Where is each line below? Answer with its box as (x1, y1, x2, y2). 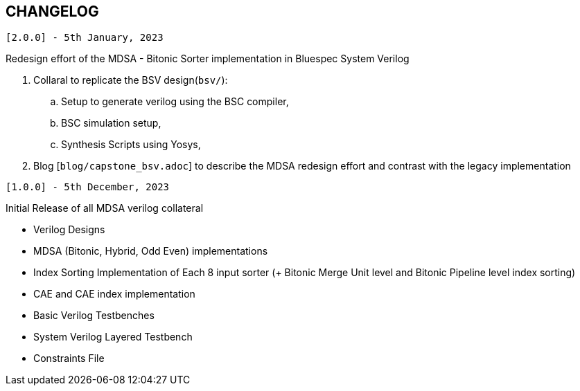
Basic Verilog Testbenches (33, 309, 155, 322)
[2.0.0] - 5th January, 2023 (6, 32, 164, 44)
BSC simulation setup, (61, 117, 161, 129)
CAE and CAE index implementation (33, 288, 195, 300)
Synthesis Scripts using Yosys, (61, 138, 201, 151)
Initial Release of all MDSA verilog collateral (6, 202, 204, 215)
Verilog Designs (33, 224, 105, 236)
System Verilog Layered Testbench (33, 331, 193, 343)
